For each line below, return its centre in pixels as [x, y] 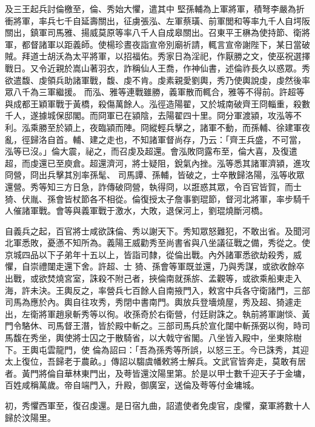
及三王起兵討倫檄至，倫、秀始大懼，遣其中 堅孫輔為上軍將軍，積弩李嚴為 [151, 8]
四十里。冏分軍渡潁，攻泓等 [238, 115]
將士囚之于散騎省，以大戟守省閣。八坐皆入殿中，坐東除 [183, 338]
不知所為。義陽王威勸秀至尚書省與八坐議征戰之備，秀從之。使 [187, 243]
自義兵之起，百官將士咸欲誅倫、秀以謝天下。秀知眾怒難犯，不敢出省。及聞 [153, 230]
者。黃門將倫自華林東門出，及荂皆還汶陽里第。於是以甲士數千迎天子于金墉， [157, 373]
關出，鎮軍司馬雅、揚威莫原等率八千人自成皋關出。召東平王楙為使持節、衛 [153, 32]
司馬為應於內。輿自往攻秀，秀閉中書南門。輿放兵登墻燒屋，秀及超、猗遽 [149, 302]
